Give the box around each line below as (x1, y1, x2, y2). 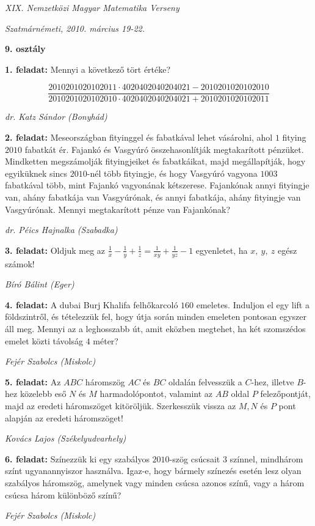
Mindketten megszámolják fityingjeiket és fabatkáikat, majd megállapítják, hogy (5, 155, 306, 168)
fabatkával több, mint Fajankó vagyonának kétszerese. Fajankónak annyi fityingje (5, 179, 310, 191)
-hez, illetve (251, 375, 294, 388)
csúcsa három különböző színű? (5, 488, 121, 501)
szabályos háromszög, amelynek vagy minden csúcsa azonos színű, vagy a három (5, 476, 305, 489)
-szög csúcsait (169, 452, 220, 465)
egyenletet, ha (195, 243, 248, 256)
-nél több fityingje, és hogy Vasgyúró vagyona (87, 166, 258, 179)
